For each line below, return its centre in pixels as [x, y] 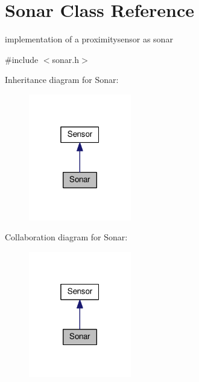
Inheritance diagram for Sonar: [62, 80]
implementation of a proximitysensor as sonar [89, 39]
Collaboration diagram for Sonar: [66, 237]
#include [22, 59]
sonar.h [66, 59]
